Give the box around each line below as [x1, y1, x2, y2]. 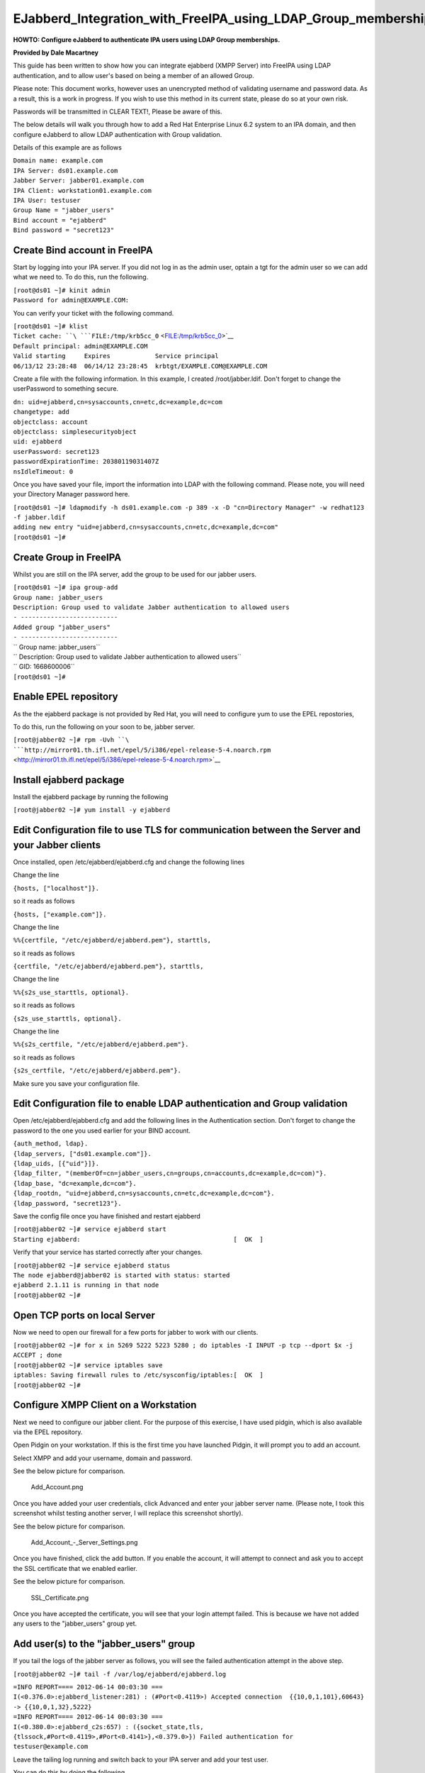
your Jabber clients [13, 839, 101, 851]
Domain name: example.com [13, 157, 103, 165]
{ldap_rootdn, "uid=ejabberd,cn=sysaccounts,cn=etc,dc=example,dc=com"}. [13, 1189, 276, 1198]
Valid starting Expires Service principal [13, 352, 219, 360]
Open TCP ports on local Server [13, 1309, 156, 1321]
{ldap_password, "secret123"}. [13, 1199, 122, 1207]
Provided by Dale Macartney [13, 48, 99, 57]
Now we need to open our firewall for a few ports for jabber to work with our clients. [13, 1328, 259, 1336]
